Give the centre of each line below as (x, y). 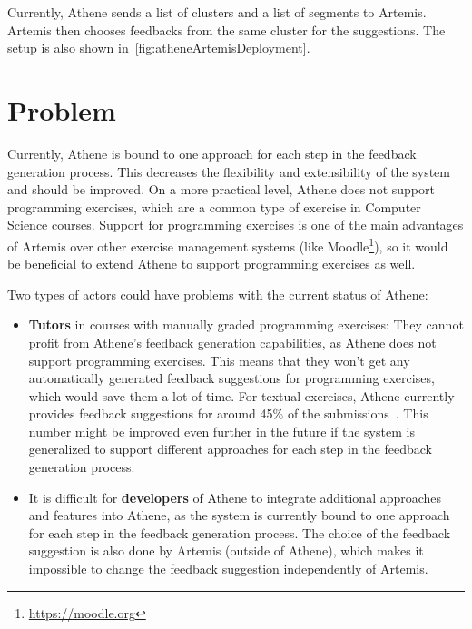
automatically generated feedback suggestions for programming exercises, (231, 378)
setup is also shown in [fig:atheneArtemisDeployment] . (159, 48)
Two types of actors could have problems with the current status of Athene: (218, 294)
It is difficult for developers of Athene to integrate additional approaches (235, 497)
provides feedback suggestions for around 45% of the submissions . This (228, 413)
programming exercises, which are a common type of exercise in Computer (214, 206)
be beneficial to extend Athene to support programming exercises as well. (211, 264)
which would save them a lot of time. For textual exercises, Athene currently (241, 395)
